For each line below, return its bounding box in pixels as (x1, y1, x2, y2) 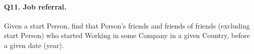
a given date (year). (4, 39, 64, 50)
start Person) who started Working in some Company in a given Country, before (4, 30, 250, 40)
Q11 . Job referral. (4, 1, 67, 11)
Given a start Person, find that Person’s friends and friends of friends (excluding (4, 20, 250, 30)
